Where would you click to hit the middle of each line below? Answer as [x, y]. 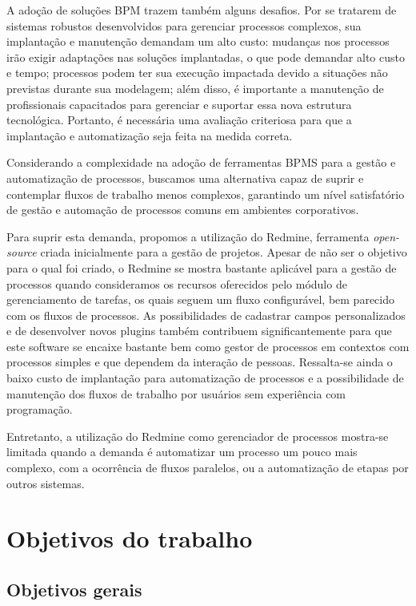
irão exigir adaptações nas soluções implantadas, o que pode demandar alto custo [206, 57]
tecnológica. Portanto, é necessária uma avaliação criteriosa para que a [179, 120]
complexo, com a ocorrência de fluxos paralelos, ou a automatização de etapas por [208, 468]
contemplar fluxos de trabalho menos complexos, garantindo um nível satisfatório [206, 194]
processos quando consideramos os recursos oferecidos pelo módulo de [177, 283]
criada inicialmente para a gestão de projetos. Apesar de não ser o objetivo [224, 252]
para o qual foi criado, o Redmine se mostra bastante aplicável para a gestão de [202, 267]
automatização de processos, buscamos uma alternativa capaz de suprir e [185, 178]
